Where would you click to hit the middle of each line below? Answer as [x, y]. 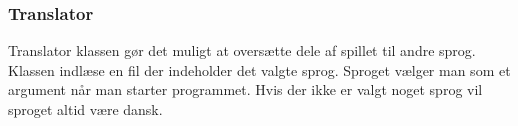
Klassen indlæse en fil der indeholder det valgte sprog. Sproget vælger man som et [259, 69]
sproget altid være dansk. [85, 109]
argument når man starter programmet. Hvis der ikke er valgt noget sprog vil [245, 89]
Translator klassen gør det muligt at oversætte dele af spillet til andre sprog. [242, 50]
